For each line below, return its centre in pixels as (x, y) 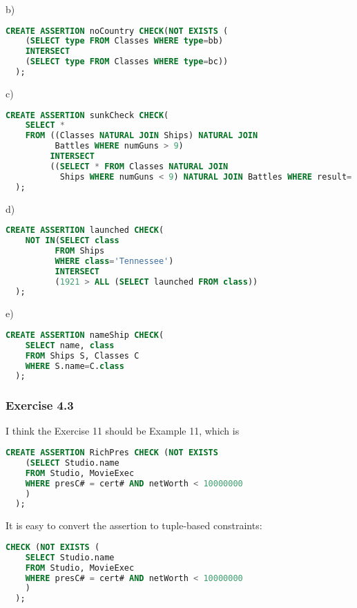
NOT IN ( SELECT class (72, 241)
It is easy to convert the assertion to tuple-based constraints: (134, 525)
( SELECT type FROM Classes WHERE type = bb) (124, 41)
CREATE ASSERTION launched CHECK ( (85, 230)
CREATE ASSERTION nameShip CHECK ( (85, 335)
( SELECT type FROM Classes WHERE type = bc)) (127, 62)
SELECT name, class (70, 345)
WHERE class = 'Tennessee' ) (114, 261)
